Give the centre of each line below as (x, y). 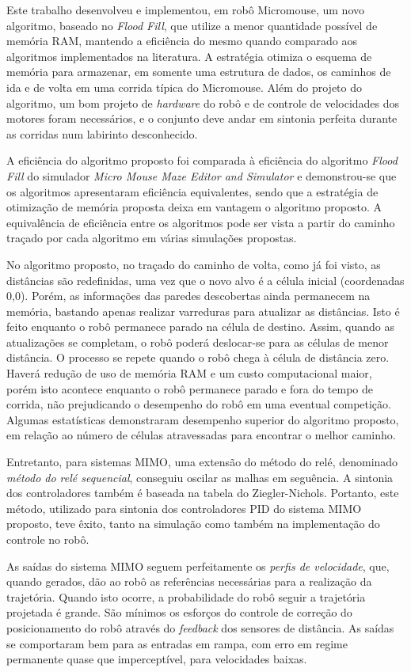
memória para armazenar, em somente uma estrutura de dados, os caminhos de (199, 72)
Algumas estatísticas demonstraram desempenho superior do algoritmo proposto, (203, 419)
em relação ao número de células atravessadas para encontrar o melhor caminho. (201, 435)
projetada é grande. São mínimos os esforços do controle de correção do (179, 612)
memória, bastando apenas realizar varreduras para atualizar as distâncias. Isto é (203, 311)
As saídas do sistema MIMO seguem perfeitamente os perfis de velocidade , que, (198, 566)
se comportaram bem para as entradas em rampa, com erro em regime (177, 643)
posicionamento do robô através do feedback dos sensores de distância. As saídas (200, 627)
